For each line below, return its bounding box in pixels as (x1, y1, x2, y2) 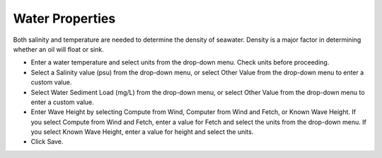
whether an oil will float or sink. (13, 45, 104, 53)
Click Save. (30, 137, 64, 146)
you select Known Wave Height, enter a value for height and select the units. (30, 128, 254, 136)
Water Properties (13, 11, 116, 26)
